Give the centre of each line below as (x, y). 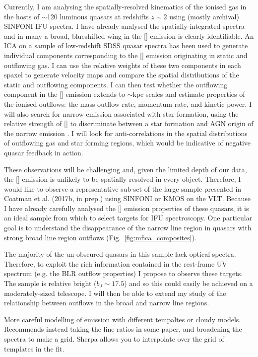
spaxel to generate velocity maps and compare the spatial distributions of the (122, 75)
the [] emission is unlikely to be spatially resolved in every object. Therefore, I (123, 179)
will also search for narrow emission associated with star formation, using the (121, 113)
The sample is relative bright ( (50, 283)
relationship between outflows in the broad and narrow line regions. (107, 303)
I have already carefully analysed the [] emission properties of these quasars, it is (127, 208)
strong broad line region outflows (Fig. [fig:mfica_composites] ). (100, 237)
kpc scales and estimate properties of (189, 94)
